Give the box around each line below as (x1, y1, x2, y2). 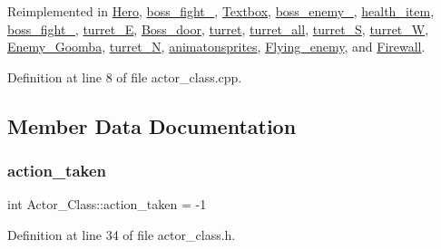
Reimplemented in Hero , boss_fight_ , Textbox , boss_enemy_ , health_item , (7, 2, 435, 20)
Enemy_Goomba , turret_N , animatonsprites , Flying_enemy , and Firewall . (7, 37, 426, 56)
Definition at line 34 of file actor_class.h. (7, 225, 236, 244)
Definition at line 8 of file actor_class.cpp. (7, 67, 242, 86)
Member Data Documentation (7, 111, 297, 139)
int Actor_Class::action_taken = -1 (7, 195, 207, 214)
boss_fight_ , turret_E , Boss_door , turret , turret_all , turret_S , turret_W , (7, 19, 429, 38)
